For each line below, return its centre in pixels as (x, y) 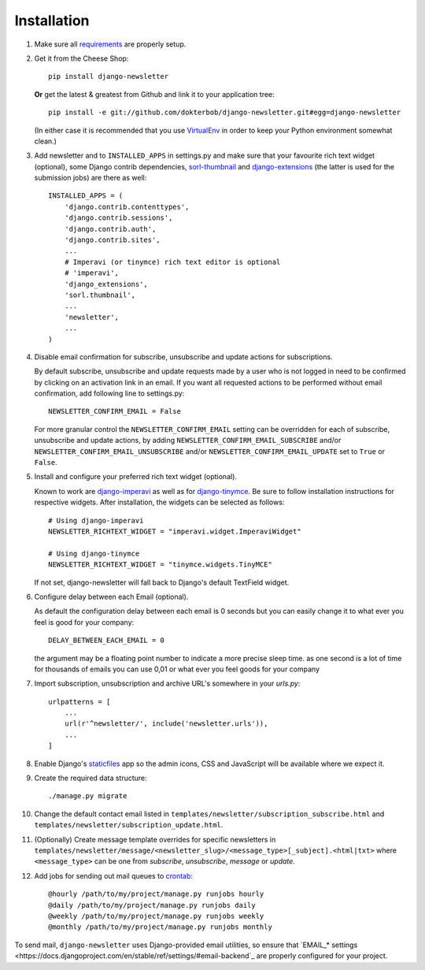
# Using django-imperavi (96, 520)
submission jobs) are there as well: (91, 178)
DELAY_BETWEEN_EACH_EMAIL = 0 (107, 641)
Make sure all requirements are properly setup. (110, 44)
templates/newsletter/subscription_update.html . (129, 825)
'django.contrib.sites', (112, 240)
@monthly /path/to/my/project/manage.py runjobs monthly (161, 927)
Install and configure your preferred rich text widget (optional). (136, 477)
